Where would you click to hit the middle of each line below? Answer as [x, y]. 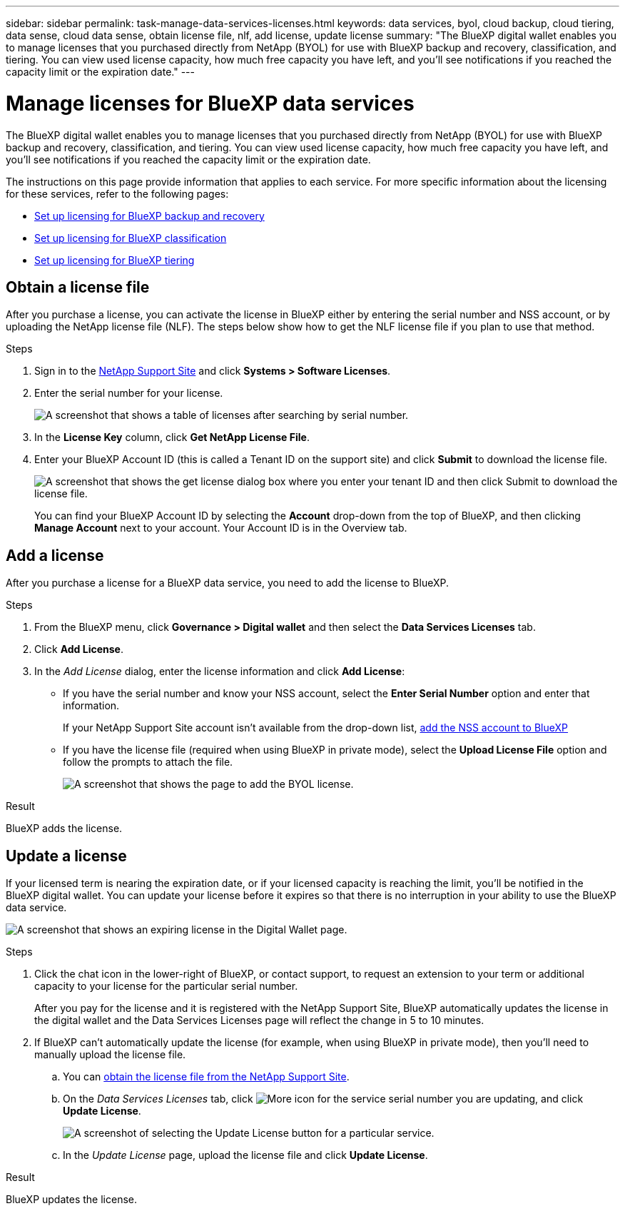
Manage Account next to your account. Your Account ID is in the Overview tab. [221, 528]
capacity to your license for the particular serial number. [166, 986]
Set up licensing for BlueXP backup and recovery [149, 216]
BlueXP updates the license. [71, 1200]
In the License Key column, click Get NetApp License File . [172, 437]
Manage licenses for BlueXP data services [210, 103]
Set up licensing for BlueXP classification [131, 238]
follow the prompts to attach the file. [148, 762]
